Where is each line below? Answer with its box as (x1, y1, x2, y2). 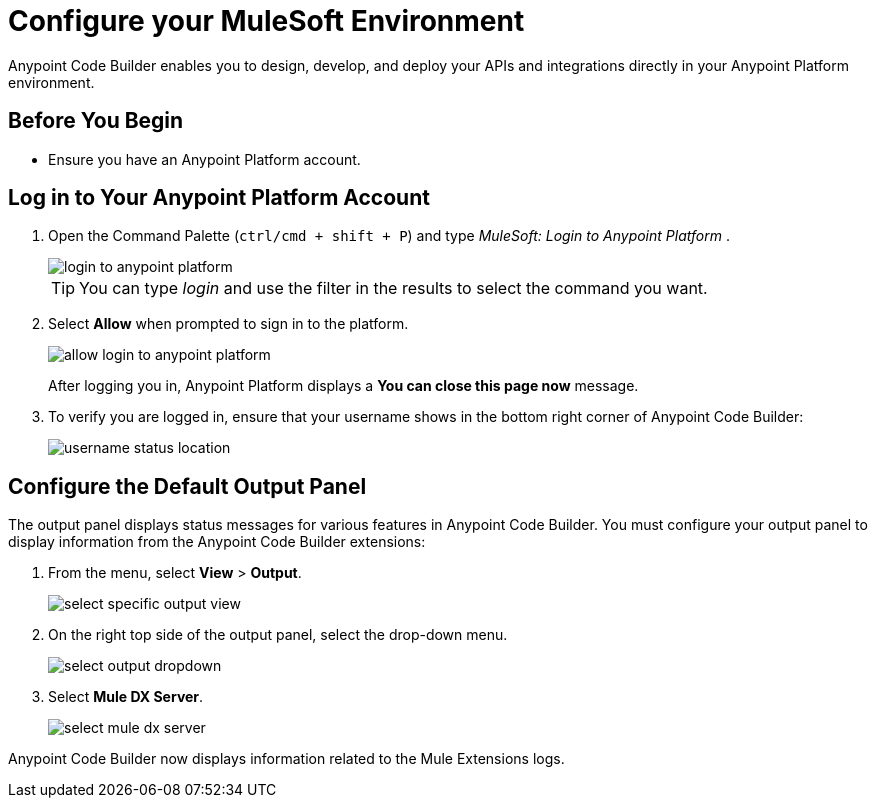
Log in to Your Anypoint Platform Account (8, 185, 430, 211)
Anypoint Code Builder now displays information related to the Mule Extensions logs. (8, 750, 565, 768)
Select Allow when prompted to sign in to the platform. (48, 315, 409, 333)
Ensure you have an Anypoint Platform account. (48, 150, 361, 168)
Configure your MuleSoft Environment (8, 4, 525, 38)
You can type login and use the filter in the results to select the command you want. (79, 278, 708, 299)
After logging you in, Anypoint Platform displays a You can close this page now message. (48, 377, 639, 395)
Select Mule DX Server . (48, 688, 204, 706)
